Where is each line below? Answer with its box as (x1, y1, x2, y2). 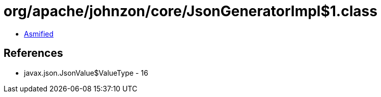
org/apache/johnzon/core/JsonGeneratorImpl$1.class (4, 3, 377, 20)
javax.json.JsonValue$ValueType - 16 (24, 68, 148, 77)
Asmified (24, 29, 54, 38)
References (4, 47, 63, 60)
